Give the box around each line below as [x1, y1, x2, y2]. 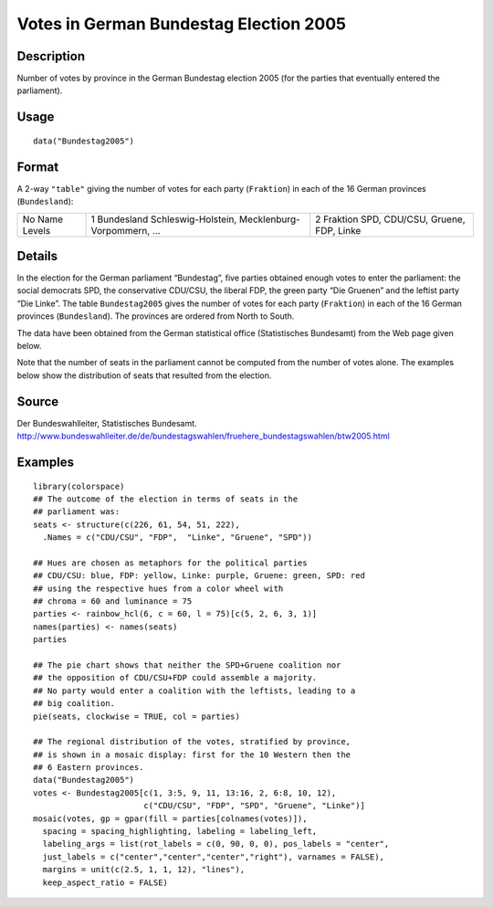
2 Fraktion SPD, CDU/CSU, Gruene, [315, 213, 466, 226]
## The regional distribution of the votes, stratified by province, [33, 736, 351, 747]
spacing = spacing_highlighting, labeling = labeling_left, [42, 827, 318, 837]
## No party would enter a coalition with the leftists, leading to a [33, 685, 356, 696]
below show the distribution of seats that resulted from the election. [16, 370, 272, 381]
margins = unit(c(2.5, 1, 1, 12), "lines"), [42, 864, 246, 875]
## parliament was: [33, 507, 121, 517]
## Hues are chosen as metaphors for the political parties [33, 557, 308, 568]
